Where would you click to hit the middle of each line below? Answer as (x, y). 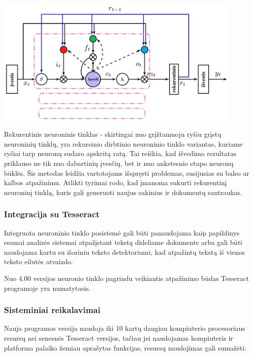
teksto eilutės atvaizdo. (39, 261)
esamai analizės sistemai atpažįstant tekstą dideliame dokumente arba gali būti (123, 242)
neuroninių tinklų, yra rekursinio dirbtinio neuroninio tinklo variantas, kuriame (123, 143)
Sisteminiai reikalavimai (52, 310)
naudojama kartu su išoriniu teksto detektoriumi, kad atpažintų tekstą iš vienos (125, 252)
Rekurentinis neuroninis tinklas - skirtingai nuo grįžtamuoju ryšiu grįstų (113, 134)
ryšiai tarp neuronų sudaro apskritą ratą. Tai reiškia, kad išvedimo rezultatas (120, 153)
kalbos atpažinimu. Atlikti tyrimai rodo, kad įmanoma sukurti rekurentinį (115, 182)
